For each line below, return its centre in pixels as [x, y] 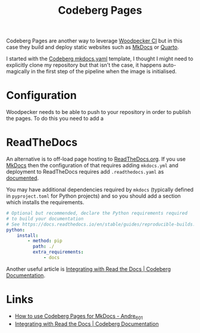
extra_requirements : [58, 252]
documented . [23, 178]
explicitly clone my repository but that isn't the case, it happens [84, 65]
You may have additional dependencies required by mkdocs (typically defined [100, 190]
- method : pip [45, 241]
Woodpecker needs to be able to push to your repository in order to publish [99, 112]
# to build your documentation [45, 218]
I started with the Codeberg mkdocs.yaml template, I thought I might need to [100, 59]
